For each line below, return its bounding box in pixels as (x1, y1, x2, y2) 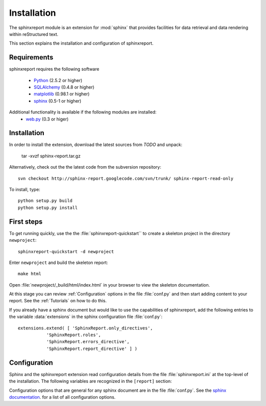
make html (18, 271, 41, 277)
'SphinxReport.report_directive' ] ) (46, 346, 137, 351)
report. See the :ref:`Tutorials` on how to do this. (9, 298, 107, 304)
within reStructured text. (9, 31, 59, 37)
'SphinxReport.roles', (46, 332, 101, 338)
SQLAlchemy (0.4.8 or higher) (33, 84, 95, 90)
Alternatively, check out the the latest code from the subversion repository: (9, 164, 162, 170)
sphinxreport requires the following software (9, 66, 100, 72)
